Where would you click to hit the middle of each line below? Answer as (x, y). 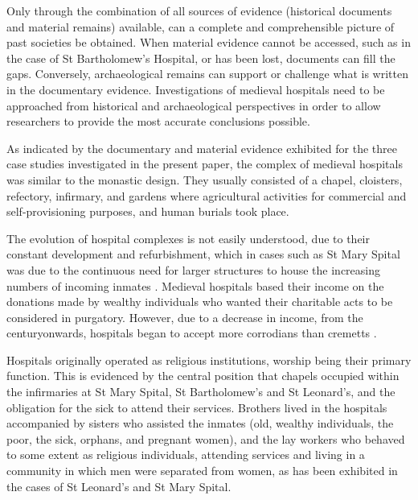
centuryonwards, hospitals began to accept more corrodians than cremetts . (192, 333)
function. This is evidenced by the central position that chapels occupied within (203, 376)
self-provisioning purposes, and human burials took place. (148, 211)
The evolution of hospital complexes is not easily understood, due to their (188, 238)
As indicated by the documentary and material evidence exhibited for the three (202, 148)
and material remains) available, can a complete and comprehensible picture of (201, 26)
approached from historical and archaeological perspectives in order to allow (194, 105)
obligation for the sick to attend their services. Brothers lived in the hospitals (197, 407)
